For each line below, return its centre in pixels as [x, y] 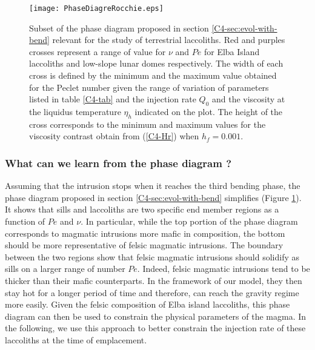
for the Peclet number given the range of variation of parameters [149, 87]
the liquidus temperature [75, 112]
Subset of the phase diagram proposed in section [119, 28]
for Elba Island [232, 51]
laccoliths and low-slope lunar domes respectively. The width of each [156, 63]
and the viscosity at [248, 99]
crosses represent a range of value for [98, 51]
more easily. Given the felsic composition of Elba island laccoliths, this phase [148, 304]
